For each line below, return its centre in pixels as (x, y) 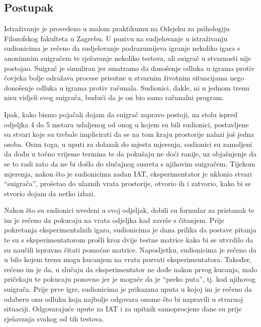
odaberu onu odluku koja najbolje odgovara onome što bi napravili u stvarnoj (124, 299)
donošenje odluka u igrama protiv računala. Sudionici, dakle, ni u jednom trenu (127, 87)
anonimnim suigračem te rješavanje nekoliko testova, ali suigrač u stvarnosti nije (128, 58)
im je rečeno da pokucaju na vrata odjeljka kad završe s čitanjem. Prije (114, 220)
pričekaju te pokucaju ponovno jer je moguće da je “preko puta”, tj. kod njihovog (130, 279)
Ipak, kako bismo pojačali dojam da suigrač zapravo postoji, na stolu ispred (121, 114)
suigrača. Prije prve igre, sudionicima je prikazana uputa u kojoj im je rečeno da (128, 289)
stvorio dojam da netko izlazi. (50, 193)
